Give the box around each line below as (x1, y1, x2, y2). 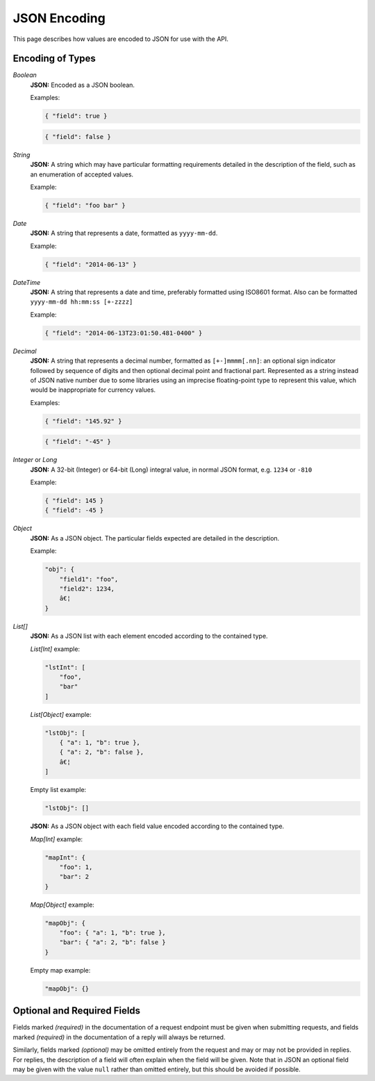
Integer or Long (12, 456, 58, 464)
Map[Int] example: (30, 834, 83, 843)
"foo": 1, (59, 863, 93, 871)
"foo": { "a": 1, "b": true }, (59, 929, 166, 937)
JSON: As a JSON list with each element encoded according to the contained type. (30, 632, 268, 641)
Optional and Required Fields (12, 1005, 141, 1017)
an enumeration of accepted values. (30, 170, 134, 179)
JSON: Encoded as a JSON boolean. (30, 81, 135, 89)
